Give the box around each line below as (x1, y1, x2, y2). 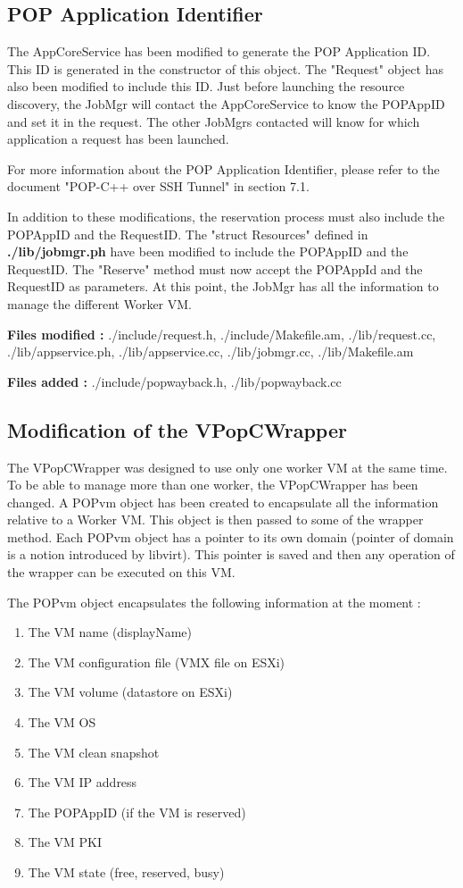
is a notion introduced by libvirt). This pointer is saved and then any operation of (7, 545, 455, 564)
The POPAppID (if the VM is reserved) (28, 802, 246, 821)
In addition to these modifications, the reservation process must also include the (7, 206, 445, 225)
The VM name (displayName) (28, 623, 193, 641)
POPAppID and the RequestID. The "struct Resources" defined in (7, 224, 368, 243)
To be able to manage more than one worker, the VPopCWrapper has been (7, 475, 418, 494)
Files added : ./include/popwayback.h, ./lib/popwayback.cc (7, 372, 342, 390)
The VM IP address (28, 773, 137, 792)
